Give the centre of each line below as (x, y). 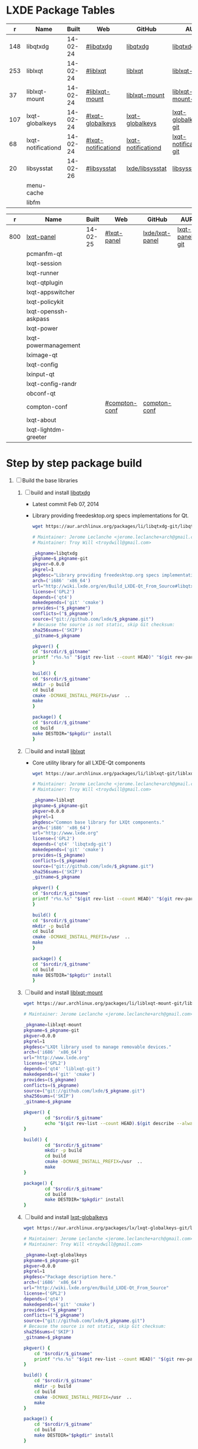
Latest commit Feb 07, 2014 (65, 504)
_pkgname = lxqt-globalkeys (55, 1255)
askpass (38, 319)
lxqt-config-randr (52, 384)
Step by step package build (74, 463)
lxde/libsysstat (146, 168)
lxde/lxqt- (157, 233)
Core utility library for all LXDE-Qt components (89, 763)
